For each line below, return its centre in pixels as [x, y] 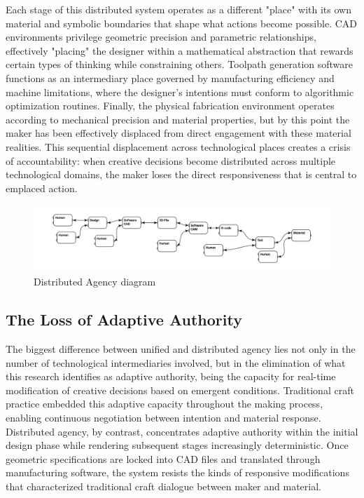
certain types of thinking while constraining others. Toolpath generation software [179, 64]
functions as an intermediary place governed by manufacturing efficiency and [170, 78]
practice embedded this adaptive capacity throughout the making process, [164, 404]
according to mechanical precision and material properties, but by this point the [178, 119]
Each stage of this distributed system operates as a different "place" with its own [178, 9]
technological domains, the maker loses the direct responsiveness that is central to [181, 174]
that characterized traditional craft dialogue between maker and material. [163, 486]
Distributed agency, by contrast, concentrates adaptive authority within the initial [182, 431]
